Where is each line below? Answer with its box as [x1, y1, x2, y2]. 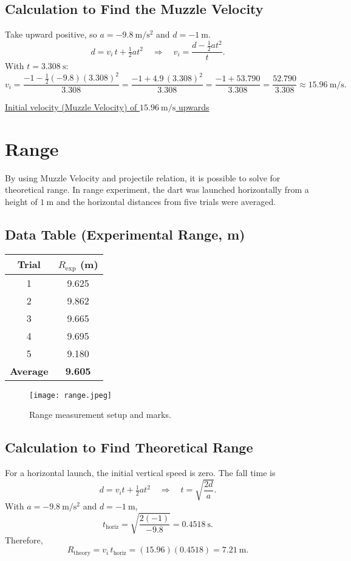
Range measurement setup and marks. [29, 408, 171, 421]
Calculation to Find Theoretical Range [5, 438, 253, 457]
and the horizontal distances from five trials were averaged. [56, 195, 276, 208]
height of [5, 195, 38, 208]
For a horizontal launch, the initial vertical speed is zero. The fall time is [5, 466, 276, 479]
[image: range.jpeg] [29, 391, 112, 400]
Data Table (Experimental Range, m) [5, 225, 245, 244]
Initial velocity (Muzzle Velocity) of [5, 101, 137, 113]
